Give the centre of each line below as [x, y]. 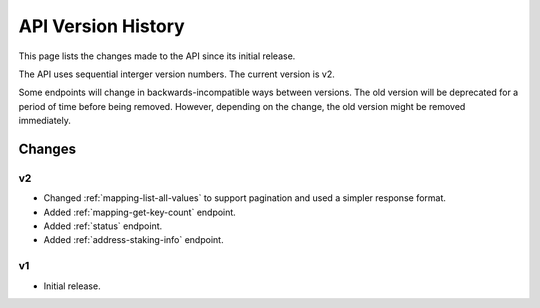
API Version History [101, 26]
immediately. [45, 121]
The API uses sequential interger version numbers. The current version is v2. [176, 74]
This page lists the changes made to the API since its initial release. [157, 56]
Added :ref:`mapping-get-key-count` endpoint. [140, 212]
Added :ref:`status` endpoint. [103, 226]
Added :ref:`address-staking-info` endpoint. [133, 240]
